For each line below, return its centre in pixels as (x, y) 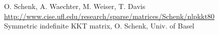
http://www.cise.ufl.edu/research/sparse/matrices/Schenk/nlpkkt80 (109, 16)
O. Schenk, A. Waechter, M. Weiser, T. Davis (75, 6)
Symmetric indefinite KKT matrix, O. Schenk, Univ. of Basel (99, 26)
